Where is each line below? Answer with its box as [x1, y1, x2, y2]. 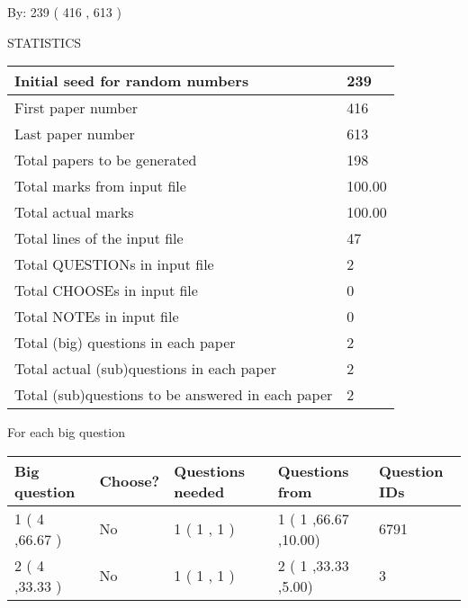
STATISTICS [7, 32, 82, 51]
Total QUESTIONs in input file [14, 254, 214, 275]
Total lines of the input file [14, 228, 184, 249]
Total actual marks [14, 201, 134, 223]
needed [174, 480, 225, 502]
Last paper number [14, 123, 135, 145]
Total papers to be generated [14, 149, 197, 171]
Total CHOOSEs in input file [14, 280, 198, 301]
